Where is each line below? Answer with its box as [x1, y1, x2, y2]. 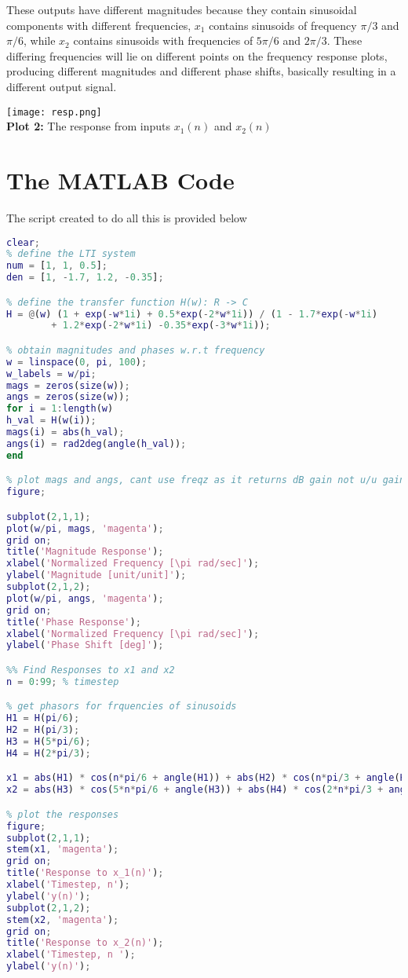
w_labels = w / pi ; [6, 368, 97, 379]
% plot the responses [6, 808, 119, 820]
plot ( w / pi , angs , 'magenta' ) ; [6, 592, 164, 604]
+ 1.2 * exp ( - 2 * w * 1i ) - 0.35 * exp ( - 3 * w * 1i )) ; [51, 320, 271, 331]
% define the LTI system [6, 248, 136, 260]
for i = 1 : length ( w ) [6, 403, 114, 415]
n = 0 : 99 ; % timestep [6, 676, 119, 687]
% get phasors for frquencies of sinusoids [6, 701, 237, 712]
